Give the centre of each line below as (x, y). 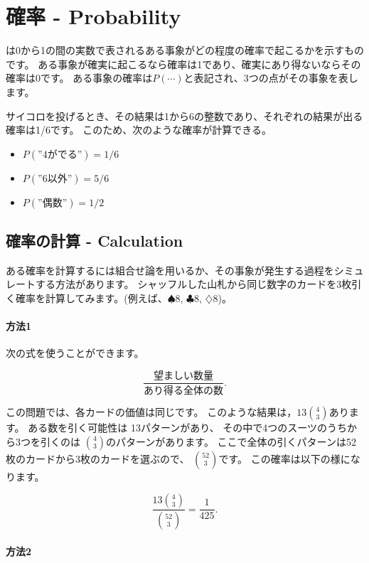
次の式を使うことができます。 (75, 353)
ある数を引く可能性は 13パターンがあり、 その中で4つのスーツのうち (188, 427)
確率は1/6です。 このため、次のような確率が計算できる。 (139, 130)
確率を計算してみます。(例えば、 (91, 298)
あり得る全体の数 (184, 391)
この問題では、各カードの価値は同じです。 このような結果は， (151, 411)
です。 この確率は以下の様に (284, 458)
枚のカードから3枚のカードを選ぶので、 (98, 458)
